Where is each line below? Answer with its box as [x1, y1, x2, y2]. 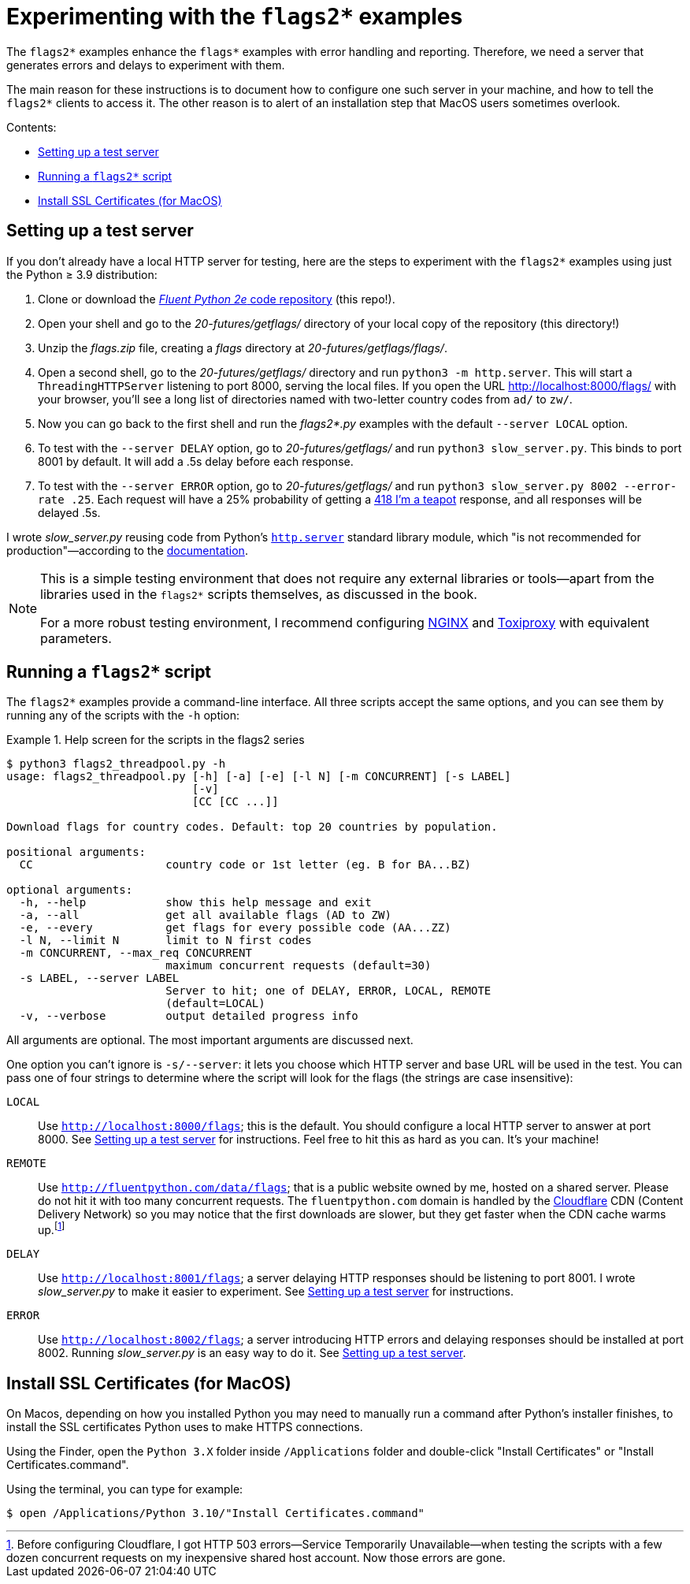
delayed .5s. [38, 505, 101, 519]
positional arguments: [6, 846, 147, 859]
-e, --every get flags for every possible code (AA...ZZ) [19, 921, 451, 935]
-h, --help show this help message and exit [19, 896, 372, 909]
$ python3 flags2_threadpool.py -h [6, 757, 226, 771]
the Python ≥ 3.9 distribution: [6, 267, 158, 281]
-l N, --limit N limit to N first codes [19, 934, 312, 947]
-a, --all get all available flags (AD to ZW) [19, 909, 391, 922]
